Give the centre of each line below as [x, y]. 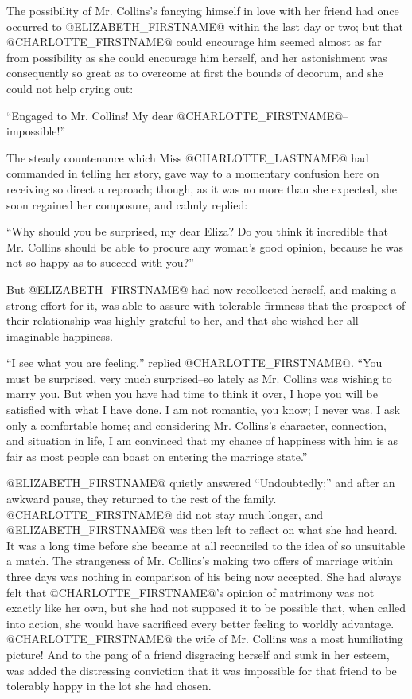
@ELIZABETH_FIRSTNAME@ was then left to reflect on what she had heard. [202, 530]
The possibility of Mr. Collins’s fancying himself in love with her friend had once [203, 10]
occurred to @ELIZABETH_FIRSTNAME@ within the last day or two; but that [205, 26]
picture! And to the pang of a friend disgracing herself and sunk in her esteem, [198, 654]
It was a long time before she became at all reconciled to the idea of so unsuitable [206, 545]
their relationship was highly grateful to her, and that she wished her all [183, 320]
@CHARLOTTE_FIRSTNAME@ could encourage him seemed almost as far [194, 42]
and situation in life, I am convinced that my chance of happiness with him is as [202, 441]
